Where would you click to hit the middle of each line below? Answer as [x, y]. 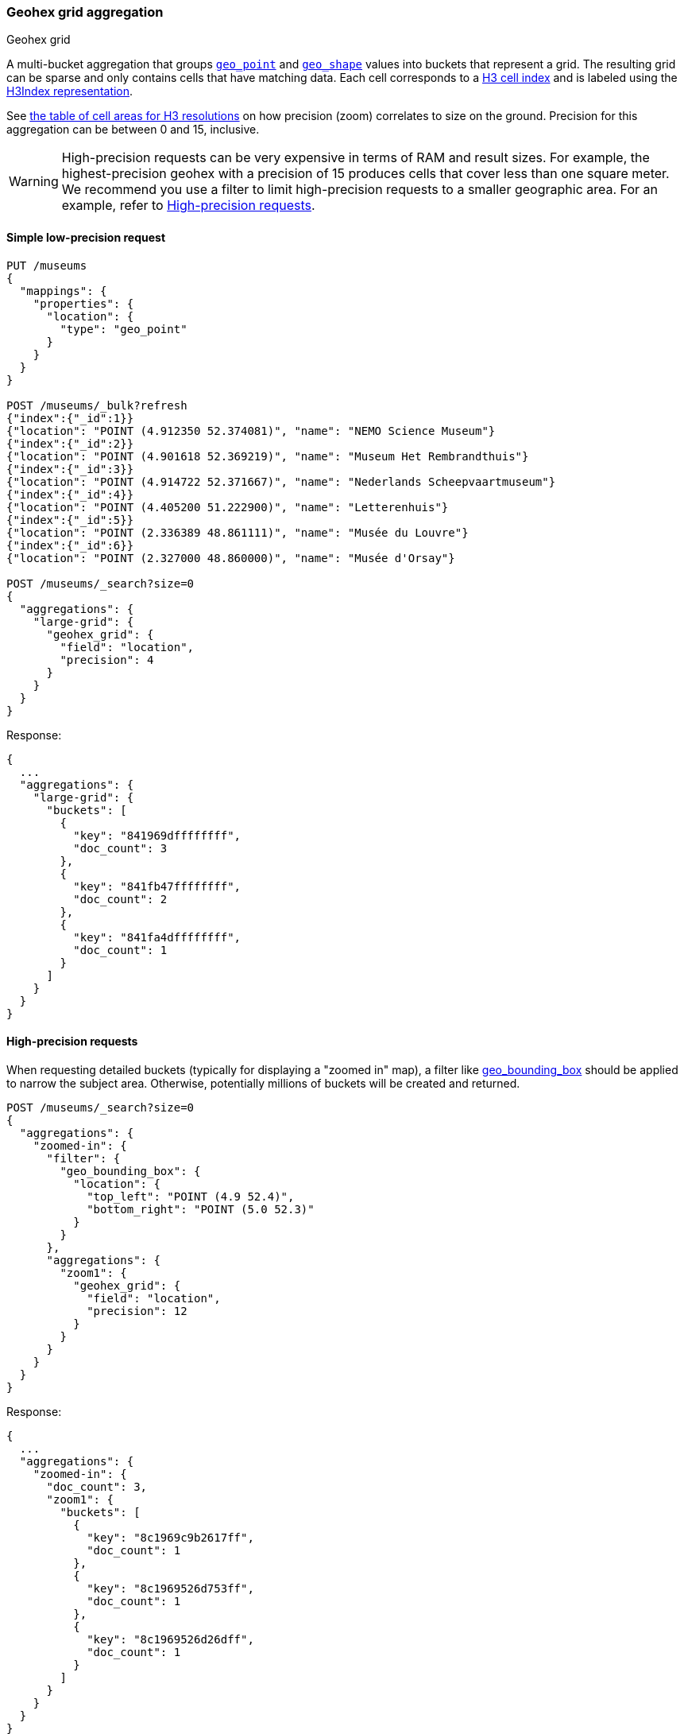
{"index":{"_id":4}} [70, 494]
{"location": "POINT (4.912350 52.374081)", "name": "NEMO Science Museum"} [251, 431]
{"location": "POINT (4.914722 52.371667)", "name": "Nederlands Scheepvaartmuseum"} [281, 481]
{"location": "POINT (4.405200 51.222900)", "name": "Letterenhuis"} [228, 507]
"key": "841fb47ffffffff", [157, 886]
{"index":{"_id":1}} [70, 418]
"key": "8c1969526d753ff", [170, 1588]
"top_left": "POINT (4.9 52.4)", [191, 1196]
